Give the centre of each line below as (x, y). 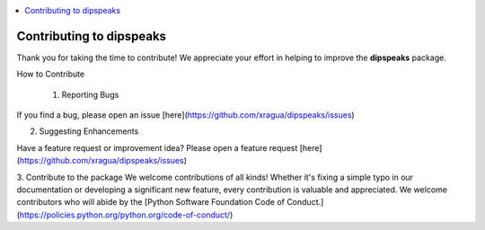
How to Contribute (51, 74)
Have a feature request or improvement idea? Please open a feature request (157, 147)
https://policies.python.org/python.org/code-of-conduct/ (125, 215)
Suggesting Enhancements (89, 131)
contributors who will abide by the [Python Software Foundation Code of (150, 202)
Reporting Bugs (90, 94)
